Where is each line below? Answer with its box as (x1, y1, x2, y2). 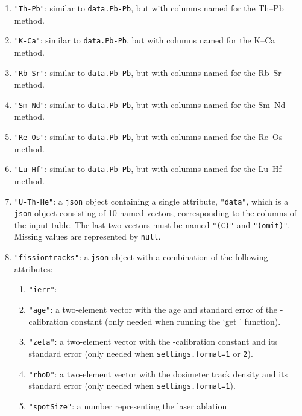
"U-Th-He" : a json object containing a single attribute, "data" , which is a (14, 194, 289, 207)
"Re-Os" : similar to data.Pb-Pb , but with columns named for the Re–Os (14, 130, 283, 142)
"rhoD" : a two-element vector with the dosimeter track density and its (28, 367, 288, 380)
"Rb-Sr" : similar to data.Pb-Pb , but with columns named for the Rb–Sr (14, 66, 282, 78)
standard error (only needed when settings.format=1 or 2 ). (28, 347, 253, 359)
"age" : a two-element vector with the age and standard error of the (28, 303, 278, 316)
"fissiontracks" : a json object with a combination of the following (14, 251, 268, 263)
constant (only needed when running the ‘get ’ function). (71, 315, 281, 327)
